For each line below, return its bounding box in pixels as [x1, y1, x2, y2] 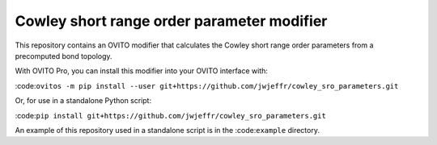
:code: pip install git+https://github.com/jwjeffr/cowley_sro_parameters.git [15, 110, 327, 120]
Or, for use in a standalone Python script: [15, 96, 152, 106]
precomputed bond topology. [15, 51, 112, 60]
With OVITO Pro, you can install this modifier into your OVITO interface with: [15, 66, 269, 76]
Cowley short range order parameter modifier [15, 12, 328, 30]
